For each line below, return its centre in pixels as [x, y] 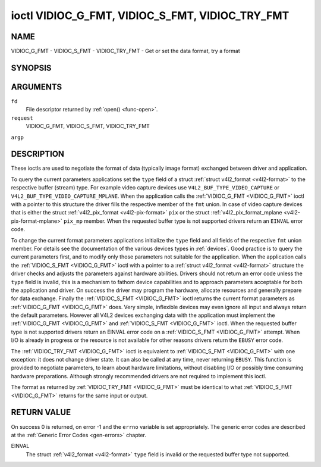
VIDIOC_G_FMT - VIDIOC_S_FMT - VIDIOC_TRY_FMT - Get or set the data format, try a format [125, 51]
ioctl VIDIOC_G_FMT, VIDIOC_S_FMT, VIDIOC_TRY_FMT [150, 15]
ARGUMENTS [37, 87]
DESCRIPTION [38, 154]
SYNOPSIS [31, 68]
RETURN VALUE [41, 412]
